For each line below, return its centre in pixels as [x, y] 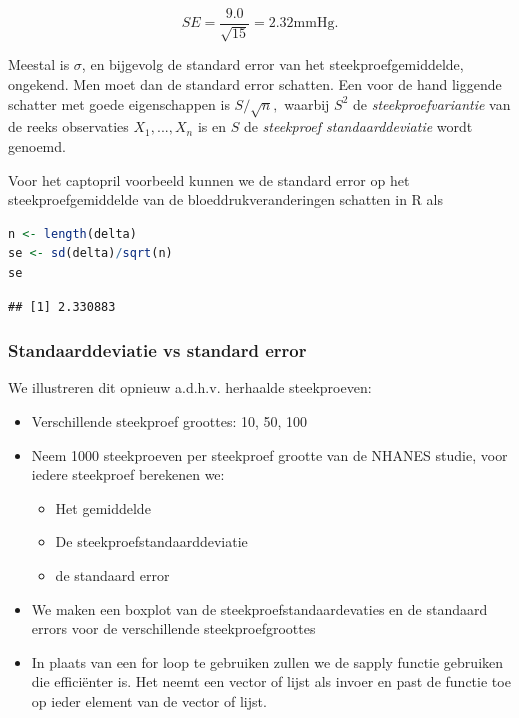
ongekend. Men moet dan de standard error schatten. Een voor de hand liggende [255, 84]
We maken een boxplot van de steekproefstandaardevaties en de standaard [259, 608]
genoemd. [37, 146]
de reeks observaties [68, 126]
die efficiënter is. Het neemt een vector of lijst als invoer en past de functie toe [271, 681]
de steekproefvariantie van [432, 103]
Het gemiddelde [103, 507]
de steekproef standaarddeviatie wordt [358, 126]
